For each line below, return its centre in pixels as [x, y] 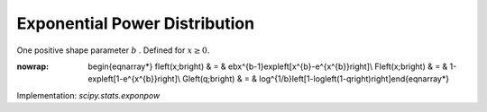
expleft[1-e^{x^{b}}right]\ [134, 79]
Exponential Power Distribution [136, 23]
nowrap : [33, 66]
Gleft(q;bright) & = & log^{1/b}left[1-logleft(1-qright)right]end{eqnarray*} [316, 79]
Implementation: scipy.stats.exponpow [88, 95]
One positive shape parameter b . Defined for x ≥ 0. [113, 50]
